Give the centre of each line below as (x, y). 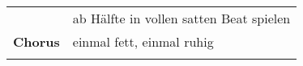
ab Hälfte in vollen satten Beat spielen (181, 18)
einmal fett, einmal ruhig (143, 41)
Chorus (36, 41)
